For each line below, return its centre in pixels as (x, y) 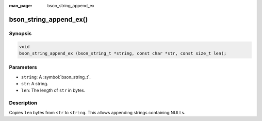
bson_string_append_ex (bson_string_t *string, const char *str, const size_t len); (123, 53)
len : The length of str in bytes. (53, 90)
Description (23, 103)
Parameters (23, 67)
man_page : (21, 6)
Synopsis (20, 33)
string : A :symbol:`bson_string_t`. (56, 77)
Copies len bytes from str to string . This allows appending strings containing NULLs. (97, 112)
